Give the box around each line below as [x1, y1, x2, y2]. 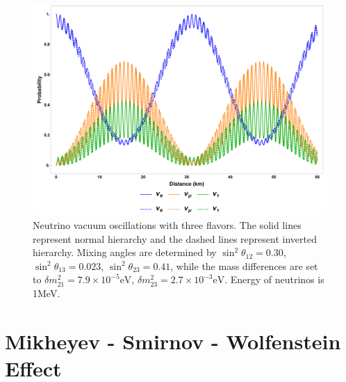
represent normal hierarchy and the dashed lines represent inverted [33, 231, 317, 246]
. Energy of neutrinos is [224, 272, 324, 287]
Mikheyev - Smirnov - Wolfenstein [5, 326, 341, 355]
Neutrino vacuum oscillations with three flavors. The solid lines [33, 218, 302, 232]
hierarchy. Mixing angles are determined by [33, 245, 217, 260]
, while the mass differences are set [170, 258, 318, 273]
